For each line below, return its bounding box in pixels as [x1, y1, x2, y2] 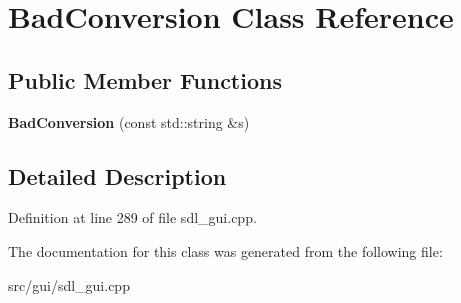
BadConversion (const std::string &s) [8, 111, 250, 132]
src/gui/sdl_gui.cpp [8, 274, 130, 295]
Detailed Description [8, 160, 227, 191]
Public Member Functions [8, 64, 282, 95]
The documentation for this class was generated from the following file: [8, 240, 443, 261]
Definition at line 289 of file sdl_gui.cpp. [8, 207, 257, 228]
